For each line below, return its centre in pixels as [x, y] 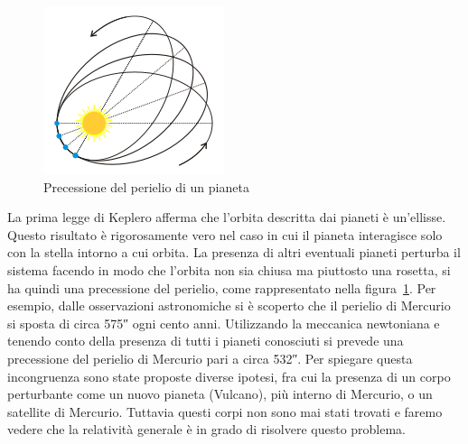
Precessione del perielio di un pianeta [146, 186]
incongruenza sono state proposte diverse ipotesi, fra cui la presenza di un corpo [229, 376]
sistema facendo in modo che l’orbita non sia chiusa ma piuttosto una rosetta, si [229, 269]
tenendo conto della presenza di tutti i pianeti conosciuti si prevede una [206, 341]
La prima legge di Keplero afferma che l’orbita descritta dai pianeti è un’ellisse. [227, 217]
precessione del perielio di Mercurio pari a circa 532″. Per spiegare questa [210, 358]
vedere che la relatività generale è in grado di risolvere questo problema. [207, 429]
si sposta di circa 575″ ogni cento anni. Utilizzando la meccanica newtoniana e [224, 323]
